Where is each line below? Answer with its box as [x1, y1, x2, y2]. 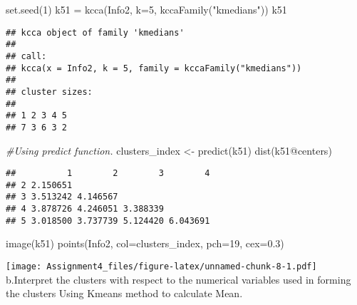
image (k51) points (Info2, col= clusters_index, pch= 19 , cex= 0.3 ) [6, 236, 284, 251]
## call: [6, 51, 47, 61]
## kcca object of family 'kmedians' [6, 27, 185, 38]
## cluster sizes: [6, 86, 93, 97]
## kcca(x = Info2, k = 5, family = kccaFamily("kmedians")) [6, 63, 302, 73]
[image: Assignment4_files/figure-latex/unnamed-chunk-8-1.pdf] [6, 261, 317, 272]
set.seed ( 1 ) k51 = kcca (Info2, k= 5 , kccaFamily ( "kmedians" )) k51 [6, 2, 287, 16]
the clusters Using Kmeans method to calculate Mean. [6, 286, 243, 301]
